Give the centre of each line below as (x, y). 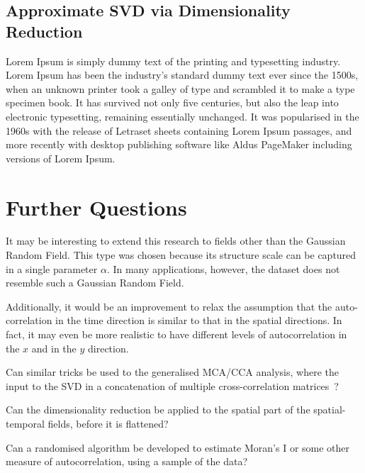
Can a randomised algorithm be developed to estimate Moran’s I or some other (178, 447)
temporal (25, 423)
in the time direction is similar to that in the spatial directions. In (199, 320)
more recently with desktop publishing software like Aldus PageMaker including (179, 144)
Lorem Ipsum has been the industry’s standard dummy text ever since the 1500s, (182, 75)
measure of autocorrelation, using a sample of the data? (127, 461)
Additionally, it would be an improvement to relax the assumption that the (169, 306)
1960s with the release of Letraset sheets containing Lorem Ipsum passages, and (179, 130)
